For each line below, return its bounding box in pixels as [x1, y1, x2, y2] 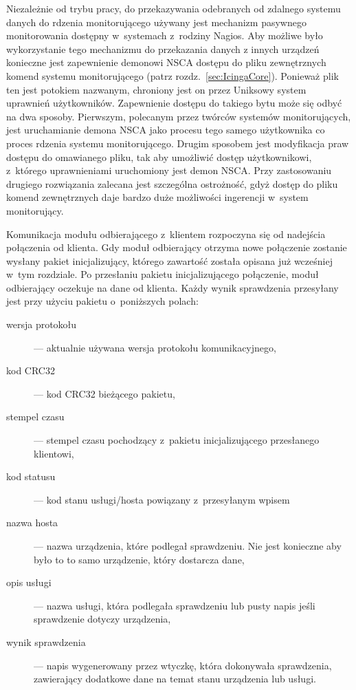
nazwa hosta [6, 515, 58, 530]
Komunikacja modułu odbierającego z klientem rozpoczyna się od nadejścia [6, 226, 326, 241]
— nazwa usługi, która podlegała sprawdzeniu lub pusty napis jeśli [34, 598, 315, 612]
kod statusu [6, 469, 56, 484]
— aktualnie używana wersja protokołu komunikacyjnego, [34, 340, 276, 354]
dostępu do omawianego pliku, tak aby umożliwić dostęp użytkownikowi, [6, 149, 312, 164]
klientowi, [34, 446, 74, 460]
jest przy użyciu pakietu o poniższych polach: [6, 294, 199, 308]
